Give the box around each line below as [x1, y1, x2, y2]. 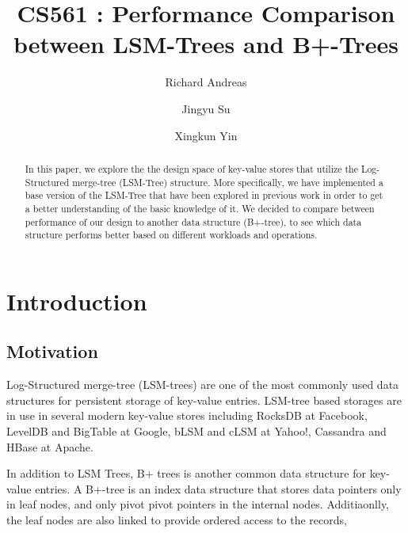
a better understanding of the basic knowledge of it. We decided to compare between [25, 201, 375, 215]
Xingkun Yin [174, 127, 238, 143]
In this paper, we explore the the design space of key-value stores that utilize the [25, 162, 358, 175]
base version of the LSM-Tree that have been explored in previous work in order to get [25, 188, 383, 202]
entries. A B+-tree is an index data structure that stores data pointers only [35, 480, 402, 497]
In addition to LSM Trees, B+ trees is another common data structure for [6, 465, 366, 482]
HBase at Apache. [6, 438, 93, 455]
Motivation [6, 339, 98, 364]
